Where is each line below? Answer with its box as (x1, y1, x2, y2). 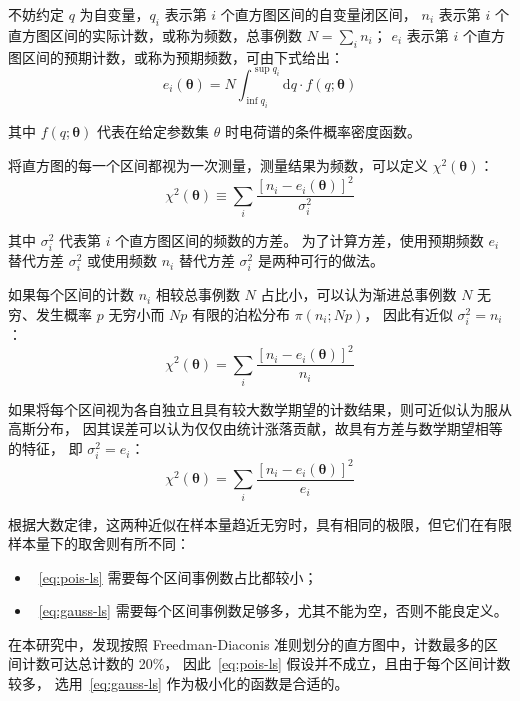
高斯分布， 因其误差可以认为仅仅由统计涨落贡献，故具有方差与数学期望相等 (8, 418, 503, 439)
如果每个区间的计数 (8, 284, 134, 305)
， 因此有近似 (364, 303, 453, 324)
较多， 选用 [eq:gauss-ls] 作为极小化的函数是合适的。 (8, 673, 349, 694)
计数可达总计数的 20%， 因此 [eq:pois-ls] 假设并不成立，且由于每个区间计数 (21, 653, 511, 674)
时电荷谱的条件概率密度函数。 (225, 121, 422, 142)
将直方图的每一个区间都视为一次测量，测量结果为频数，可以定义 (8, 155, 428, 176)
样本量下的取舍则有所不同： (8, 533, 190, 554)
